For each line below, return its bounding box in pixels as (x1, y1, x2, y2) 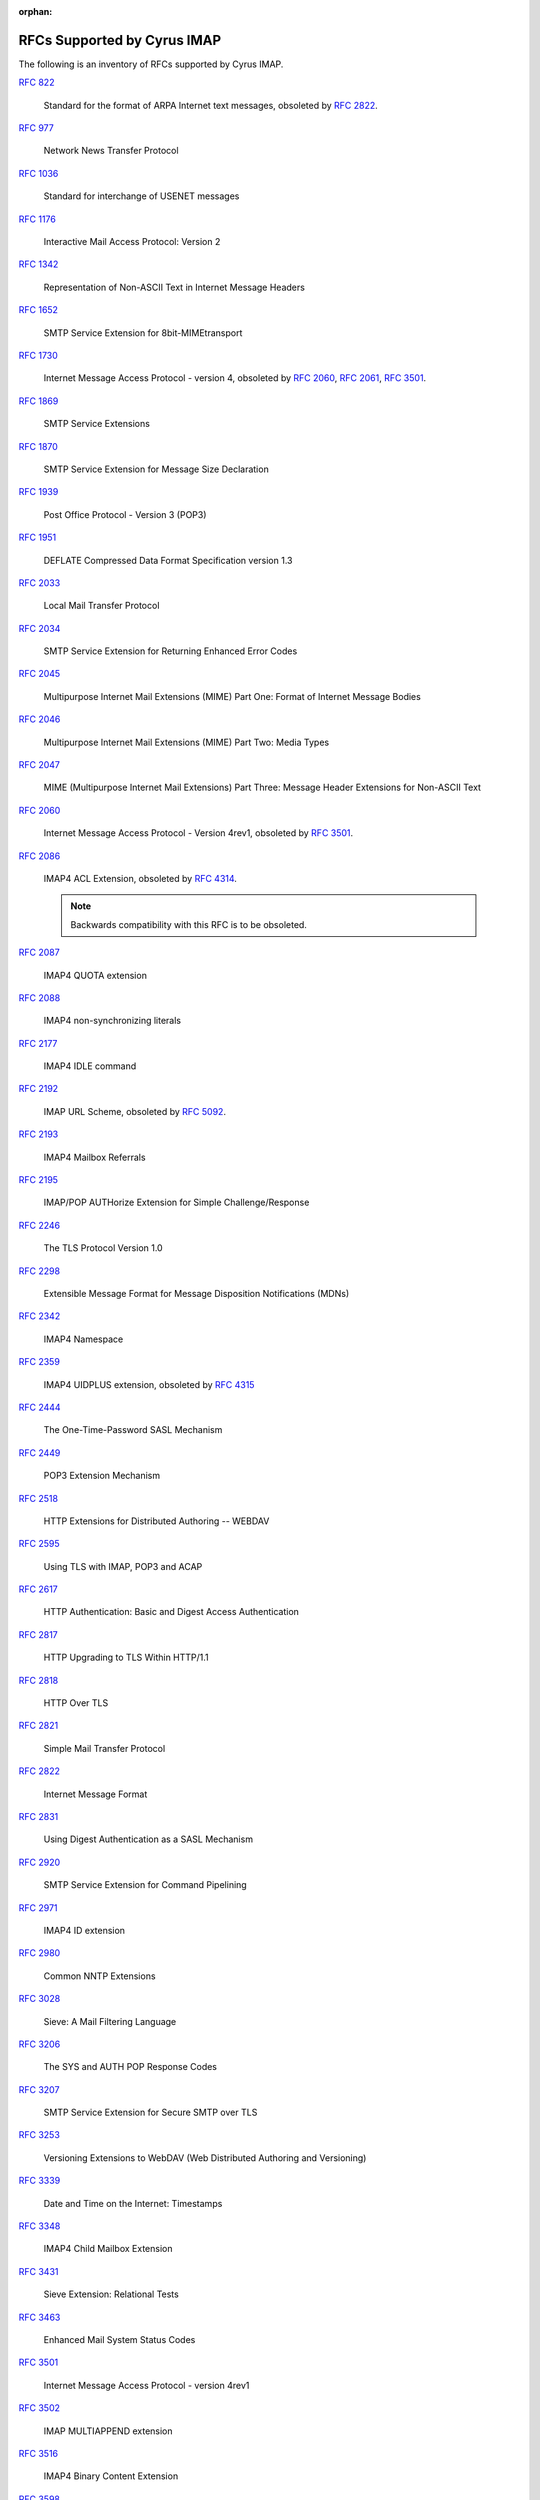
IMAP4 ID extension (43, 1924, 125, 1936)
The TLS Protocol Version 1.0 (43, 1242, 164, 1254)
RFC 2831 (18, 1810, 59, 1822)
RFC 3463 (18, 2311, 61, 2323)
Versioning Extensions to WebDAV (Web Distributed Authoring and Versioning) (43, 2151, 367, 2164)
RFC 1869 (18, 395, 59, 407)
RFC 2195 (18, 1174, 59, 1186)
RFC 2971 (18, 1901, 59, 1914)
